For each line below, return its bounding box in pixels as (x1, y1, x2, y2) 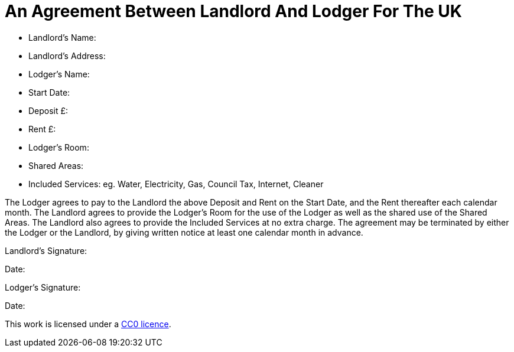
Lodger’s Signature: (5, 282, 81, 292)
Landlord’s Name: (28, 32, 96, 43)
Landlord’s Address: (28, 50, 106, 61)
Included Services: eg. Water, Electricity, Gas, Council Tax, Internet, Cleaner (28, 178, 324, 189)
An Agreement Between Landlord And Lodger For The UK (5, 1, 462, 21)
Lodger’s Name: (28, 69, 90, 79)
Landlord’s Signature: (5, 245, 87, 256)
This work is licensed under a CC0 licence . (5, 318, 171, 329)
